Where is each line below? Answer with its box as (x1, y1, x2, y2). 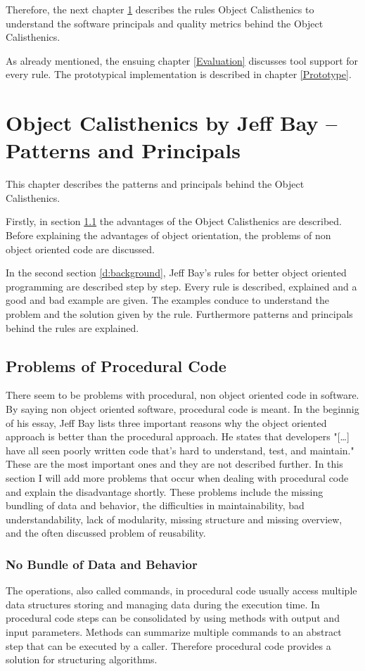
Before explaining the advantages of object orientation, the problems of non (6, 228, 331, 243)
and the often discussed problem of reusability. (6, 525, 206, 540)
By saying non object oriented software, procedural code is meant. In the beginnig (6, 402, 359, 416)
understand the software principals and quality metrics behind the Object (6, 15, 324, 30)
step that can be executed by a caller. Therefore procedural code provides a (6, 638, 331, 653)
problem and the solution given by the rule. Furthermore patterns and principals (6, 307, 353, 321)
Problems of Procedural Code (6, 354, 226, 376)
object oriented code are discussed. (6, 241, 155, 256)
